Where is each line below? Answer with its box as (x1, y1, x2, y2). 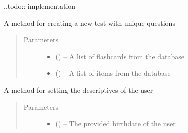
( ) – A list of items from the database (55, 68, 171, 78)
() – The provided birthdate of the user (55, 118, 176, 129)
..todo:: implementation (4, 1, 76, 11)
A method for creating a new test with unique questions (4, 17, 175, 28)
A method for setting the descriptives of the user (4, 84, 153, 95)
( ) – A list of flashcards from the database (55, 51, 185, 61)
